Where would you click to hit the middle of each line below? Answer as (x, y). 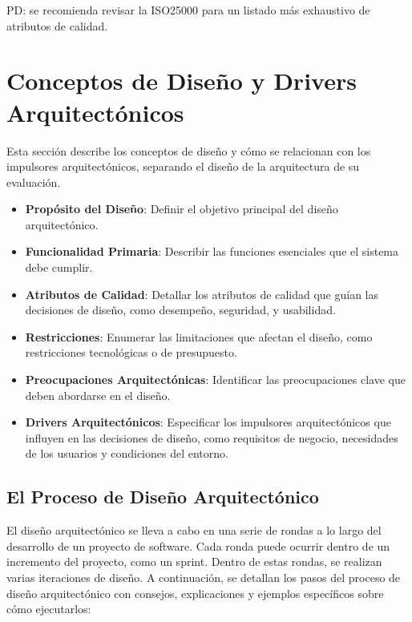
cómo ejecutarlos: (49, 609)
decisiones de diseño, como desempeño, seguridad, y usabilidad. (180, 310)
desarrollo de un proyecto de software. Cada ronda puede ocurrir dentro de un (198, 545)
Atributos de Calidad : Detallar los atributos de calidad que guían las (202, 294)
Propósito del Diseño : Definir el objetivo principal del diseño (182, 209)
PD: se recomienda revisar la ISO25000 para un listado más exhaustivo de (188, 10)
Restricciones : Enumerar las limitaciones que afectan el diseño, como (199, 336)
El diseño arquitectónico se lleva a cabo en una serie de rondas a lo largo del (194, 530)
